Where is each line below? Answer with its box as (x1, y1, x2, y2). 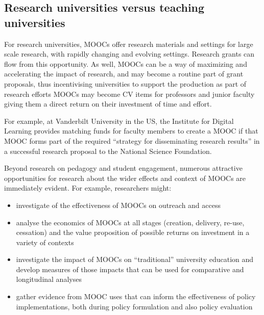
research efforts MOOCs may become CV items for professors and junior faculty (4, 88, 255, 99)
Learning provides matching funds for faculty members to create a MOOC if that (4, 125, 258, 136)
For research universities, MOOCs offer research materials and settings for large (4, 38, 253, 49)
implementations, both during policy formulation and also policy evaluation (16, 301, 253, 311)
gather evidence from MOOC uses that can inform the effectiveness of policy (16, 291, 256, 302)
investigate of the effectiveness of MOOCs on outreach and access (16, 199, 221, 210)
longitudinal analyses (16, 274, 82, 284)
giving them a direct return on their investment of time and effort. (4, 98, 212, 109)
